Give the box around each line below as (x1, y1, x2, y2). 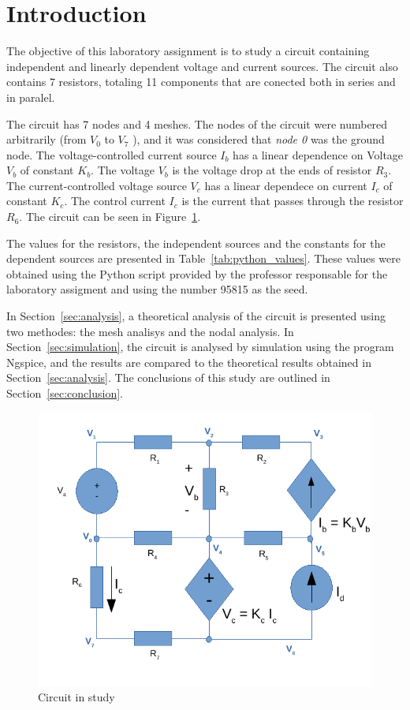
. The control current (64, 192, 166, 209)
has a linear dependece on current (204, 177, 367, 193)
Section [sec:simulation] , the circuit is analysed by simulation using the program (6, 338, 394, 355)
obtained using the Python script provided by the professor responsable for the (6, 265, 388, 282)
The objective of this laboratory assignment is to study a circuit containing (6, 43, 370, 59)
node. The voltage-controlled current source (6, 146, 217, 163)
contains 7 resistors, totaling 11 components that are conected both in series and (6, 73, 396, 90)
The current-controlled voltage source (6, 177, 187, 193)
